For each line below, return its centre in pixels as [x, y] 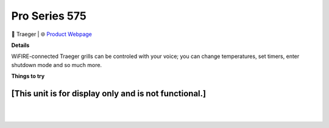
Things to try [28, 76]
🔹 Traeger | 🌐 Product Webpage [52, 34]
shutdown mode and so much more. [57, 65]
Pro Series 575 [49, 16]
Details [20, 45]
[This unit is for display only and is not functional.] [109, 94]
